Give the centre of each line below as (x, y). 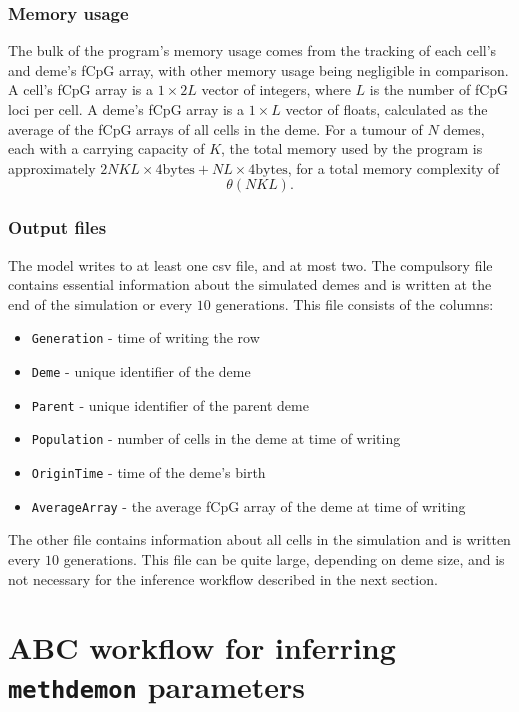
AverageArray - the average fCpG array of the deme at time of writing (248, 505)
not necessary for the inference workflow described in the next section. (223, 578)
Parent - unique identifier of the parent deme (170, 404)
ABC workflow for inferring (202, 647)
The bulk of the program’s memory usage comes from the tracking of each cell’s (252, 50)
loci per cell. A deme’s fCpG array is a (126, 109)
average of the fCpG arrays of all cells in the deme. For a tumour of (215, 128)
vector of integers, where (276, 89)
